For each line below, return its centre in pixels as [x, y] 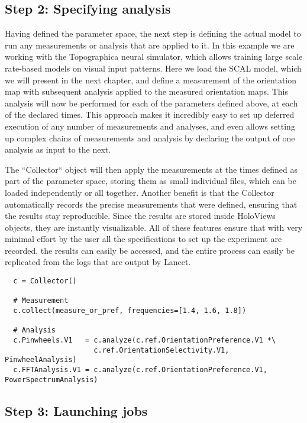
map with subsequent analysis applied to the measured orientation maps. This [146, 91]
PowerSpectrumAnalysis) [51, 380]
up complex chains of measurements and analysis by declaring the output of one [150, 138]
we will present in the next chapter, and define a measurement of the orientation [151, 80]
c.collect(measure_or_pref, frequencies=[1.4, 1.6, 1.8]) [130, 311]
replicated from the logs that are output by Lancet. [98, 262]
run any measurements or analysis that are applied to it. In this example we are [150, 45]
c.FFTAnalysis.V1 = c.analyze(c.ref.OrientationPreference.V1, [140, 369]
